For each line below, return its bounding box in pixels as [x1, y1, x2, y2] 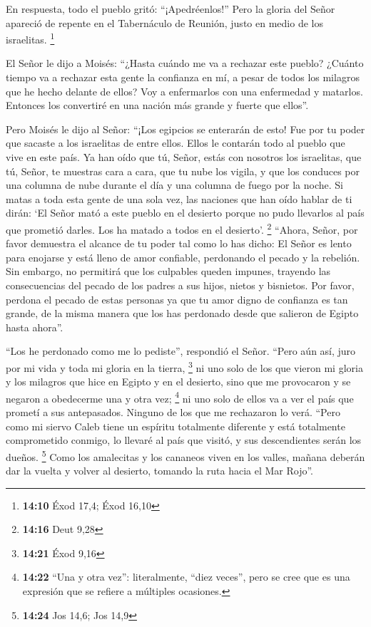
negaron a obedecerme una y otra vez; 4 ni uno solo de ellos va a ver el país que [6, 388, 354, 405]
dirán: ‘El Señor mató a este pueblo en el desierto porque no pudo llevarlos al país [6, 205, 365, 220]
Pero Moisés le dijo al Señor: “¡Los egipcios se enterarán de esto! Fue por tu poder [6, 121, 365, 136]
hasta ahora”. [6, 319, 63, 334]
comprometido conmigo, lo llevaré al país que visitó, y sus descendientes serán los [6, 432, 362, 447]
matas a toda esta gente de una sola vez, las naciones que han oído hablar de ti [6, 191, 352, 206]
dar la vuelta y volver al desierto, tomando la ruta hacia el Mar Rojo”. [6, 463, 313, 478]
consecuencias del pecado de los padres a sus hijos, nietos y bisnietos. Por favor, [6, 278, 355, 292]
